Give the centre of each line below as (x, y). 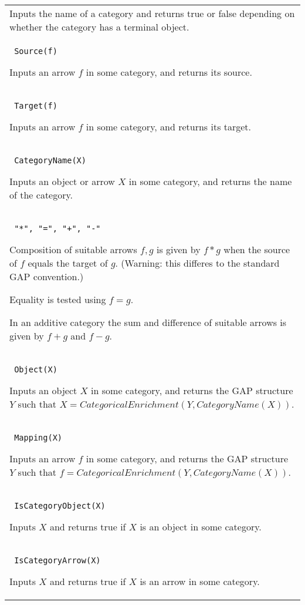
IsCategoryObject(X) (60, 506)
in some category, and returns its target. (169, 127)
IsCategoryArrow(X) (57, 560)
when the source (257, 249)
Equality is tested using (58, 299)
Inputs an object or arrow (62, 181)
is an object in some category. (201, 527)
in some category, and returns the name (210, 181)
